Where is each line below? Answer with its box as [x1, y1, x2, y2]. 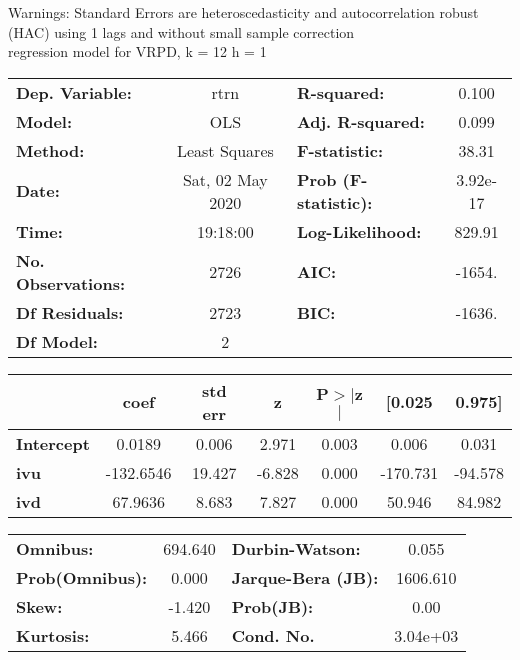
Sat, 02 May [182, 167, 268, 191]
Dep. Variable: [16, 80, 132, 104]
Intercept [16, 431, 90, 455]
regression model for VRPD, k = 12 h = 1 [8, 41, 267, 62]
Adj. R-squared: [296, 109, 425, 133]
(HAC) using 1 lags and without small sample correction [8, 21, 355, 42]
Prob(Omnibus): [16, 565, 148, 589]
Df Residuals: [16, 300, 124, 324]
